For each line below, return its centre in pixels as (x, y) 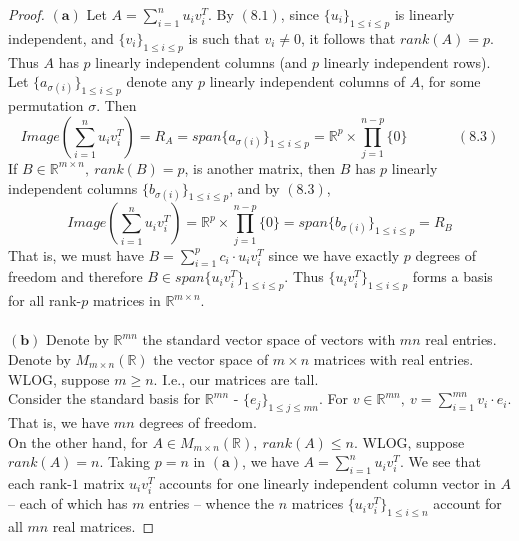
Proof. (26, 14)
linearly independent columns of (307, 81)
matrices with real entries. (393, 359)
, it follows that (348, 37)
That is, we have (59, 421)
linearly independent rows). (407, 61)
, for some (450, 81)
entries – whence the (212, 503)
